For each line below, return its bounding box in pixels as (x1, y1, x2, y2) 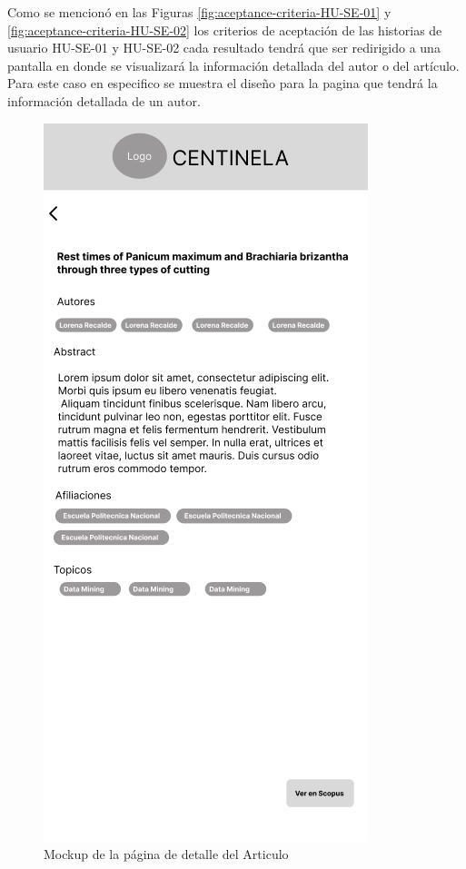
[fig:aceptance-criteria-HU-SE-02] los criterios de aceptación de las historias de (7, 20, 442, 39)
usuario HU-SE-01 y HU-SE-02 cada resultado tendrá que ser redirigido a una (7, 38, 441, 57)
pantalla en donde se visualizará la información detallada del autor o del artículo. (7, 55, 460, 74)
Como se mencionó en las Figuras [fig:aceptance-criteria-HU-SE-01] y (7, 3, 392, 21)
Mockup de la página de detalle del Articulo (44, 844, 289, 864)
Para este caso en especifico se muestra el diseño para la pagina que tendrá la (7, 74, 438, 93)
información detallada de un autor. (7, 91, 201, 110)
